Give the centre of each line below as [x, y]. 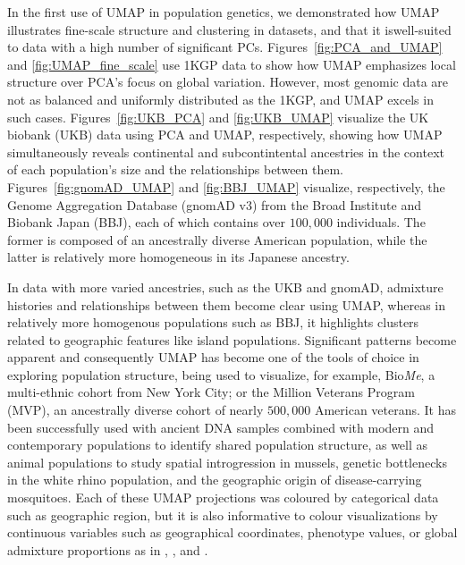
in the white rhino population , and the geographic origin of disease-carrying [215, 480]
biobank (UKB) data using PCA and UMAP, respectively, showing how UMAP [225, 135]
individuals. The [381, 222]
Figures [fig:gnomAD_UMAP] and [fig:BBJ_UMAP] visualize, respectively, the [226, 186]
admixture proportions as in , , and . [108, 549]
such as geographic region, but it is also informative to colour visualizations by [223, 514]
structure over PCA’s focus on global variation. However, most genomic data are [228, 82]
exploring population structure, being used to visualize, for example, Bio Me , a [221, 374]
